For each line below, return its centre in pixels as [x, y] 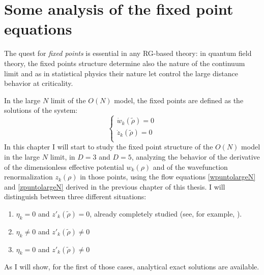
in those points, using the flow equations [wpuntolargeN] [168, 177]
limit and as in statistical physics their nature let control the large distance [121, 73]
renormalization [28, 177]
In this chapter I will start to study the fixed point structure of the [109, 147]
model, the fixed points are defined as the [179, 100]
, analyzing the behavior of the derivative [196, 157]
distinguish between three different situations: [75, 196]
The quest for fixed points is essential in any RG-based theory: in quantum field [128, 53]
